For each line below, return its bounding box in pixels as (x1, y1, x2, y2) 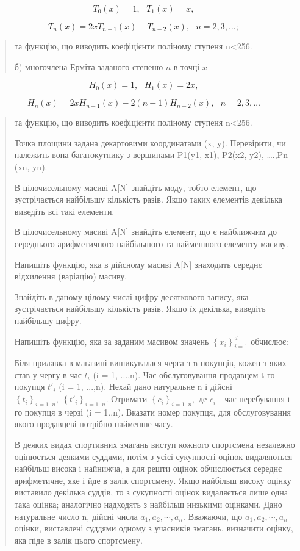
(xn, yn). (14, 160, 48, 173)
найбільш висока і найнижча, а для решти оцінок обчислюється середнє (14, 462, 282, 475)
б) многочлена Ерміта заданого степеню (14, 60, 163, 73)
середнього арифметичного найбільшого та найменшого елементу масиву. (14, 237, 288, 250)
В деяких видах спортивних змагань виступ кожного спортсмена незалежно (14, 438, 295, 451)
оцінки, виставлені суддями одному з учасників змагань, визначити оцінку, (14, 522, 293, 535)
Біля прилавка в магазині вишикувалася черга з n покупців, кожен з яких (14, 356, 287, 369)
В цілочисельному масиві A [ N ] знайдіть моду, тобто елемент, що (14, 181, 257, 193)
